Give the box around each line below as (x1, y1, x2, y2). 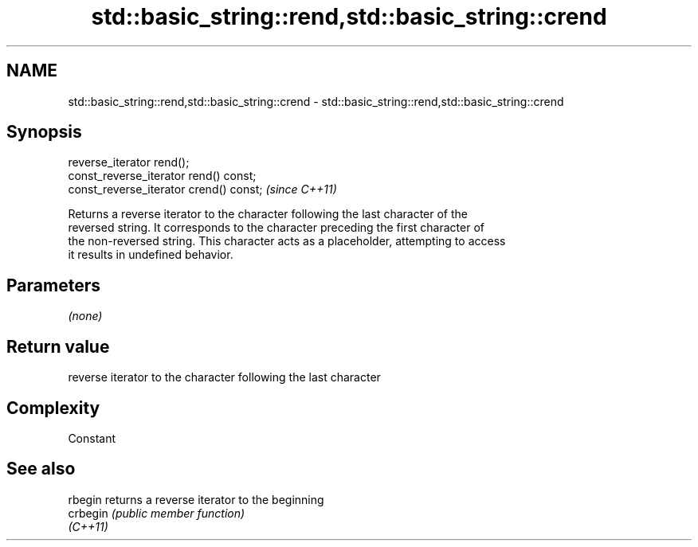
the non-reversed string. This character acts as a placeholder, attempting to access (68, 234, 506, 248)
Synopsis (6, 122, 82, 143)
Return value (6, 336, 110, 357)
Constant (68, 431, 116, 445)
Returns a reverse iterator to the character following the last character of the (68, 207, 468, 221)
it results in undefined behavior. (68, 248, 233, 262)
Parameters (6, 275, 100, 295)
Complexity (6, 397, 100, 418)
